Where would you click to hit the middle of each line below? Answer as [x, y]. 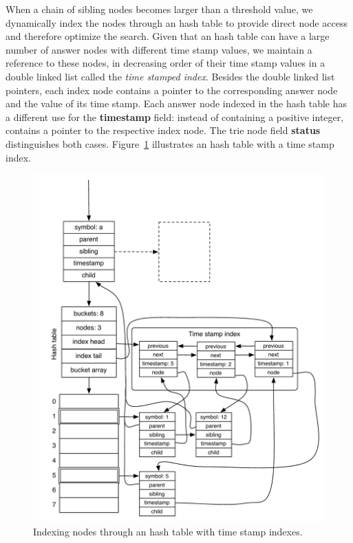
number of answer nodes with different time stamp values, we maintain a [159, 49]
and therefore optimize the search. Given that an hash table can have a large [168, 36]
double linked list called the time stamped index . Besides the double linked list [170, 76]
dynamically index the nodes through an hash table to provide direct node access [177, 22]
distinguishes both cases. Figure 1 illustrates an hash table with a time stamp [170, 143]
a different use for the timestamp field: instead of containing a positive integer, [175, 117]
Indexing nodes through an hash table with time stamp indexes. [168, 531]
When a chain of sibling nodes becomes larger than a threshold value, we [159, 9]
